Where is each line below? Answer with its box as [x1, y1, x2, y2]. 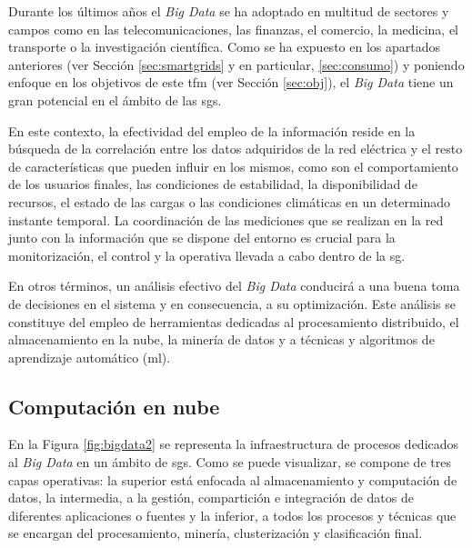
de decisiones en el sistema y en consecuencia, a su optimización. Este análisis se [8, 294, 457, 313]
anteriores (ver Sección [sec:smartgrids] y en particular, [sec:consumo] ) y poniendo [8, 55, 465, 74]
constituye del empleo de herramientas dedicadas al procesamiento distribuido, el [8, 312, 459, 331]
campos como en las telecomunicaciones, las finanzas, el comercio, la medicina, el [8, 19, 458, 38]
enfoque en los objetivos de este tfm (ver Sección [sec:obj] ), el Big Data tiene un [8, 73, 454, 92]
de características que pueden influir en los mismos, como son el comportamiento [8, 156, 458, 175]
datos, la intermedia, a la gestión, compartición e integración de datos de [8, 488, 414, 507]
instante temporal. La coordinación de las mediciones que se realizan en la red [8, 210, 444, 229]
